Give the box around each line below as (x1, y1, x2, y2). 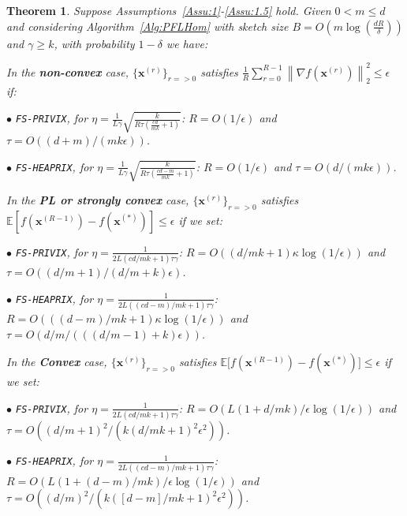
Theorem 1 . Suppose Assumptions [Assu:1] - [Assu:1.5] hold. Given (6, 2, 331, 18)
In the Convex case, (6, 353, 107, 370)
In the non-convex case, (6, 63, 129, 80)
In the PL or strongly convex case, (6, 192, 189, 208)
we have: (166, 35, 208, 51)
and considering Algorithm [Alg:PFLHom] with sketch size (6, 17, 289, 34)
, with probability (54, 35, 135, 51)
